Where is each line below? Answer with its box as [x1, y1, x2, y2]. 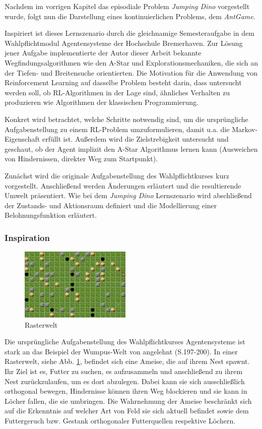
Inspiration [5, 231, 50, 243]
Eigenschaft [5, 134, 40, 144]
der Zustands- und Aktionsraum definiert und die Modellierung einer [5, 200, 217, 210]
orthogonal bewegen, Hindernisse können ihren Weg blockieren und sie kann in [5, 386, 247, 396]
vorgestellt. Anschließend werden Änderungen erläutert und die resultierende [5, 180, 241, 191]
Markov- [232, 124, 258, 134]
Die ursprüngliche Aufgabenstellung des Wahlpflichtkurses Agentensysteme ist [5, 336, 245, 347]
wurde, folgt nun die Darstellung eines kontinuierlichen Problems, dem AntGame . [5, 11, 255, 21]
